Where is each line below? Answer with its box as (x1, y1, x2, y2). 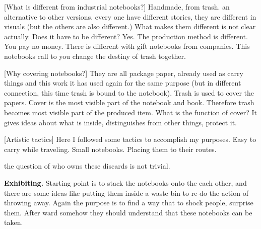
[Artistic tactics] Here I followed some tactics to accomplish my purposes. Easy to (4, 134, 256, 144)
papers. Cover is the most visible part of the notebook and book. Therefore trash (4, 97, 254, 108)
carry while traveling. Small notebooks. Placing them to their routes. (4, 143, 217, 154)
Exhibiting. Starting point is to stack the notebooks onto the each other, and (4, 177, 247, 188)
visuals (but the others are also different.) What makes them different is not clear (4, 21, 256, 32)
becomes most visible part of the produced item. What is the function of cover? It (4, 107, 257, 117)
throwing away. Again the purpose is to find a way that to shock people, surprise (4, 197, 253, 208)
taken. (4, 217, 23, 227)
